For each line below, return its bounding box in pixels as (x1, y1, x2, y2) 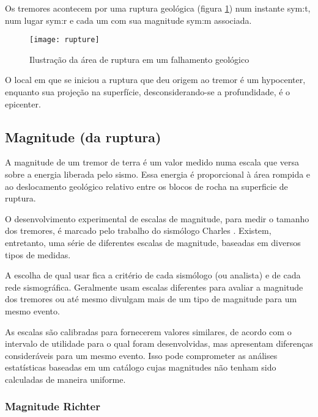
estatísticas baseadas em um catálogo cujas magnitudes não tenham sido (5, 361, 276, 374)
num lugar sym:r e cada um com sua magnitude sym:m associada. (5, 13, 252, 26)
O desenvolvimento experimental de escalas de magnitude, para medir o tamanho (5, 212, 309, 225)
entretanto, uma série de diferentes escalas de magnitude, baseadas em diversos (5, 236, 301, 248)
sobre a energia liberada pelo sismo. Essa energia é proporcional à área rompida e (5, 168, 311, 181)
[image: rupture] (29, 35, 100, 45)
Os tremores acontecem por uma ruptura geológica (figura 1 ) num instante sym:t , (5, 2, 311, 14)
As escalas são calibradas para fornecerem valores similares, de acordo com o (5, 325, 292, 338)
